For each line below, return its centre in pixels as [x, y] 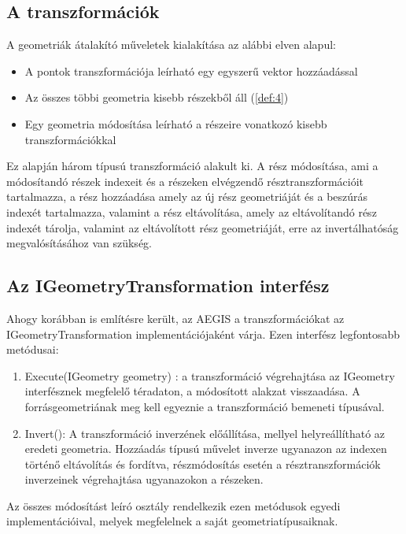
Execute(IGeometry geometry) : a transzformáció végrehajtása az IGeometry [210, 375]
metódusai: [33, 349]
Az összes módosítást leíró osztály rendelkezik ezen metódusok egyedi [173, 505]
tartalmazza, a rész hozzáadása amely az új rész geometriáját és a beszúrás [187, 197]
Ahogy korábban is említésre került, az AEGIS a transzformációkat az [175, 318]
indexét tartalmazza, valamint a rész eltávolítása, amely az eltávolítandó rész [192, 211]
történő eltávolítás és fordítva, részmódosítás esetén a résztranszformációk [203, 464]
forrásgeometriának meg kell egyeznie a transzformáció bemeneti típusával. [205, 406]
